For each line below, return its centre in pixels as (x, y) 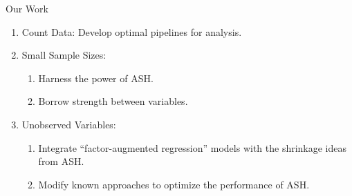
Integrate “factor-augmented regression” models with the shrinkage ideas (193, 147)
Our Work (27, 8)
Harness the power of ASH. (96, 78)
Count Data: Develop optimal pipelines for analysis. (132, 31)
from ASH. (61, 161)
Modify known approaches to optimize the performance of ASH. (174, 184)
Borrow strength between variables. (113, 101)
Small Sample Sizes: (64, 55)
